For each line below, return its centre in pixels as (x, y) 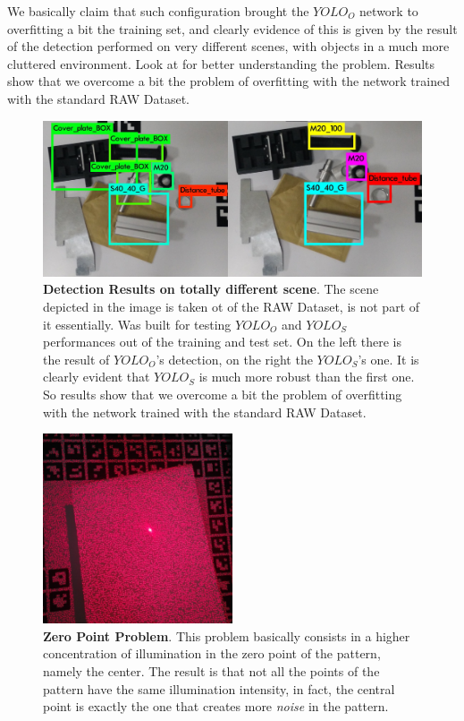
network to (389, 11)
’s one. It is (388, 359)
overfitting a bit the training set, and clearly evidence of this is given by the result (232, 28)
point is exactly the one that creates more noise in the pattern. (216, 706)
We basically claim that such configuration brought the (158, 11)
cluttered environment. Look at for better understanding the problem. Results (221, 63)
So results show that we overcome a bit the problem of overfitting (223, 395)
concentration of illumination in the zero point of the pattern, (212, 653)
